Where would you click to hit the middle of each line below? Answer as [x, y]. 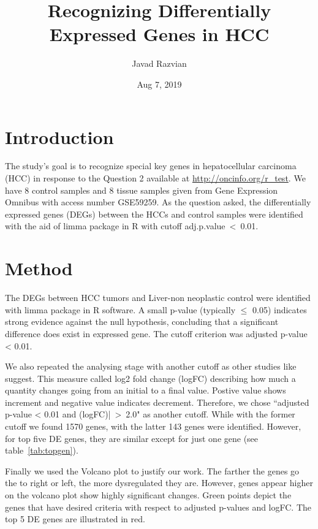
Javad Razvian [159, 63]
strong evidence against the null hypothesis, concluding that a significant [142, 322]
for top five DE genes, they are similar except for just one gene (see [132, 438]
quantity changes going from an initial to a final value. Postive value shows [146, 390]
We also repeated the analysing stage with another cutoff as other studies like [151, 366]
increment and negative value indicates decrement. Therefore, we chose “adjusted [157, 402]
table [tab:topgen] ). [42, 450]
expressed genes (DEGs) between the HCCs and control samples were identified [154, 214]
